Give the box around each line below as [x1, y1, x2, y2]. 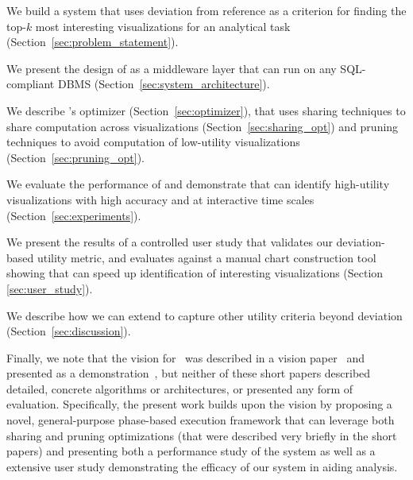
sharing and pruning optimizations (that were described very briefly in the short [6, 427, 397, 443]
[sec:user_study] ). [6, 280, 93, 296]
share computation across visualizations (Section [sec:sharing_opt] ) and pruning [6, 118, 399, 134]
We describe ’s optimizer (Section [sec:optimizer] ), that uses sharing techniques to [6, 102, 406, 118]
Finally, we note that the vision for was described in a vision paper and [6, 349, 365, 366]
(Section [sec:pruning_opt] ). [6, 149, 145, 165]
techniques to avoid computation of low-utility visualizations [6, 134, 300, 150]
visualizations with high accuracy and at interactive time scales [6, 191, 315, 207]
